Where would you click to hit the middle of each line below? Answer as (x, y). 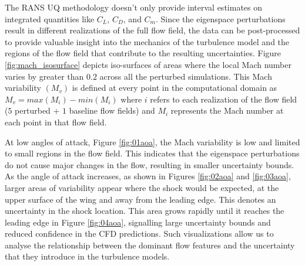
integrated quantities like (50, 18)
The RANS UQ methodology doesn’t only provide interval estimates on (134, 7)
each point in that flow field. (56, 122)
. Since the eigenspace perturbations (221, 18)
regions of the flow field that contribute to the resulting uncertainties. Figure (143, 53)
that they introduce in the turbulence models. (87, 256)
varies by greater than (44, 76)
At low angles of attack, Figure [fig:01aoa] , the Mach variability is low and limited (152, 141)
